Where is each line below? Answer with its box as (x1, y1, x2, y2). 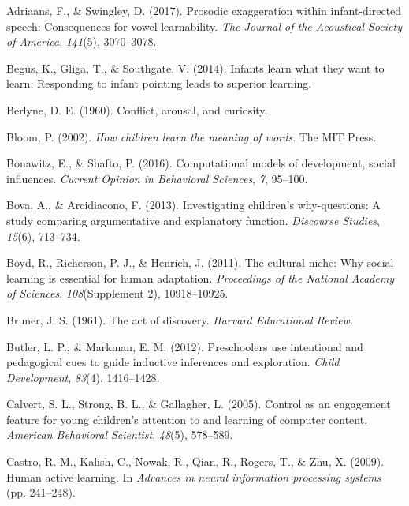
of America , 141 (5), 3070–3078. (6, 33, 157, 50)
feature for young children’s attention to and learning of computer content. (6, 410, 368, 427)
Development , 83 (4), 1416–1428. (6, 369, 160, 385)
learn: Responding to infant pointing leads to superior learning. (6, 75, 312, 92)
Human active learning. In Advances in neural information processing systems (6, 468, 381, 485)
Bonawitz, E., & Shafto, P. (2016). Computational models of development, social (6, 155, 396, 171)
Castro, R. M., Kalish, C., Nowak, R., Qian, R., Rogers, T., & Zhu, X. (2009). (6, 453, 385, 470)
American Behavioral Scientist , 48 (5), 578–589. (6, 426, 233, 443)
